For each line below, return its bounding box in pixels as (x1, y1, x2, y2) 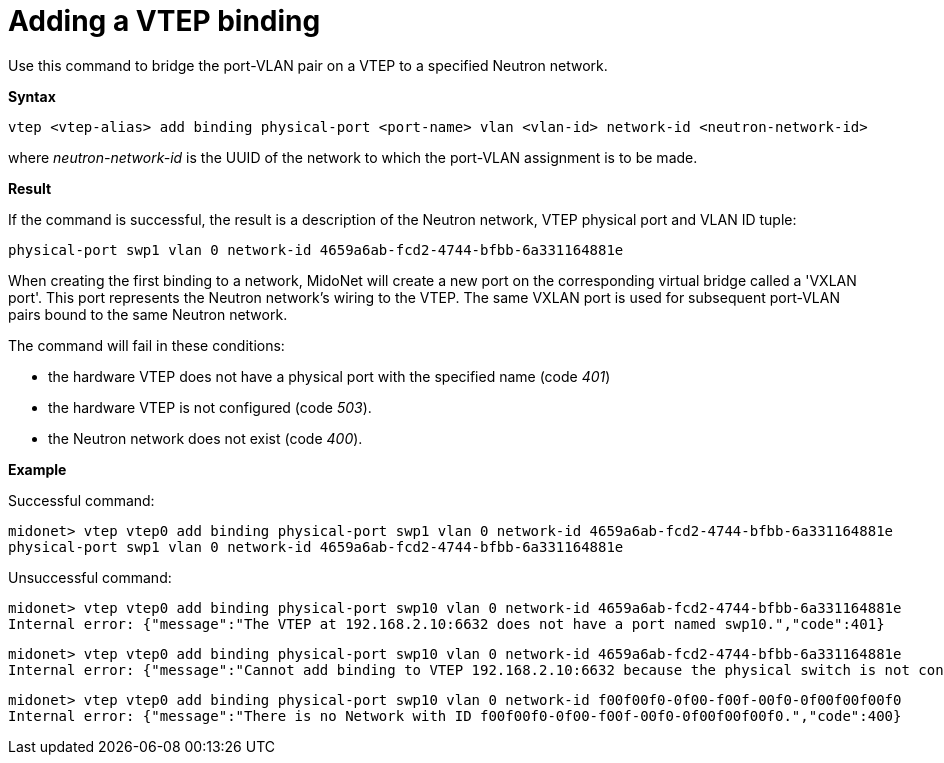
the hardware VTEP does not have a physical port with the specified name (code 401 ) (48, 367, 611, 385)
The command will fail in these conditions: (8, 336, 285, 354)
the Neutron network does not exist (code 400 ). (48, 429, 363, 447)
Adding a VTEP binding (8, 4, 321, 38)
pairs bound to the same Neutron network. (8, 305, 288, 323)
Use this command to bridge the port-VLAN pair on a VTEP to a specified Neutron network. (8, 56, 608, 74)
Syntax (8, 87, 56, 105)
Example (8, 460, 67, 478)
